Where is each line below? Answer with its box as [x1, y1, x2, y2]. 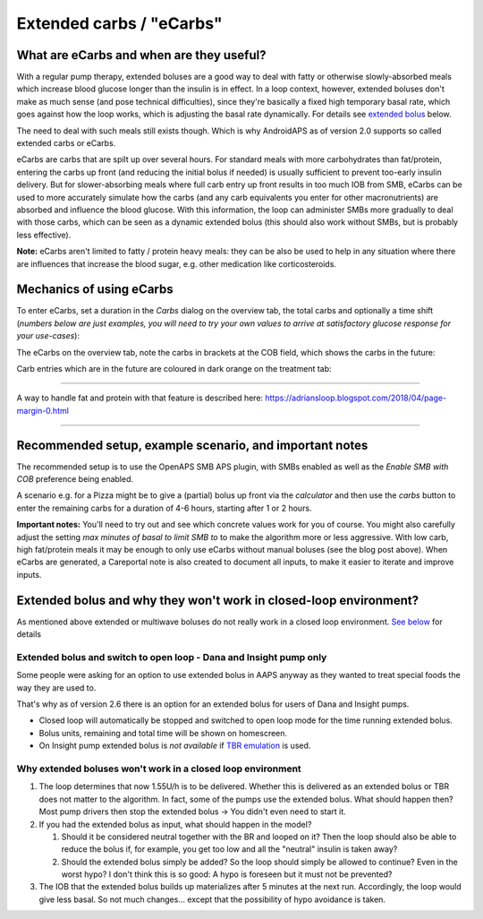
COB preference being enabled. [16, 474, 134, 485]
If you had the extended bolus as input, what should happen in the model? [38, 819, 312, 829]
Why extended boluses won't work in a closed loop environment [16, 762, 301, 775]
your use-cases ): [16, 331, 80, 341]
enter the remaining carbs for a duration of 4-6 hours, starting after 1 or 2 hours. [16, 502, 312, 513]
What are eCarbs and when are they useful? [16, 47, 267, 63]
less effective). [16, 229, 72, 240]
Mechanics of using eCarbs [16, 282, 174, 297]
